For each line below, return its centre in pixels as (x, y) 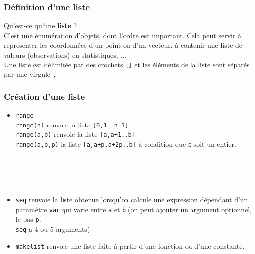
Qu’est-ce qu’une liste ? (41, 26)
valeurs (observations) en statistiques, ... (65, 55)
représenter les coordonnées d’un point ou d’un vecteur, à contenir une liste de (123, 45)
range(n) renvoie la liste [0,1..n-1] (72, 124)
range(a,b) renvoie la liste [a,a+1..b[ (75, 134)
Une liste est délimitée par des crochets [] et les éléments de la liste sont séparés (127, 64)
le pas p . (28, 219)
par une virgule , (30, 74)
